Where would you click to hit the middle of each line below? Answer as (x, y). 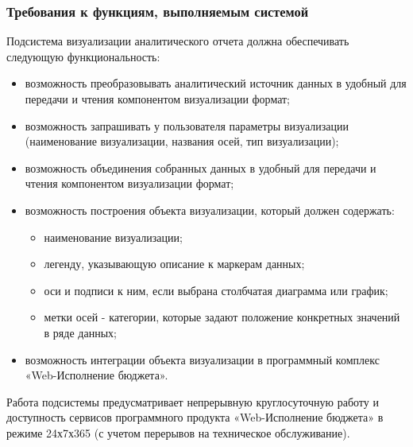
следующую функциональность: (83, 56)
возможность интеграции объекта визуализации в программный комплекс (202, 359)
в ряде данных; (80, 332)
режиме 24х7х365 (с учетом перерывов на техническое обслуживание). (178, 432)
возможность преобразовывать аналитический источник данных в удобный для (216, 83)
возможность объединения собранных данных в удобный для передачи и (201, 167)
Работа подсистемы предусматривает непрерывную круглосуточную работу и (193, 401)
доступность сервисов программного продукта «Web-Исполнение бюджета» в (195, 417)
